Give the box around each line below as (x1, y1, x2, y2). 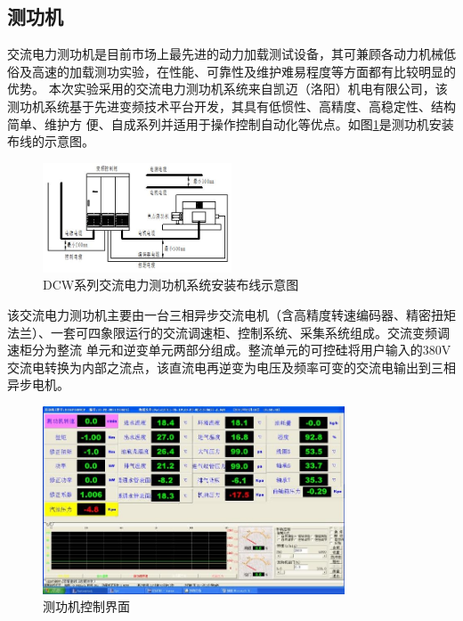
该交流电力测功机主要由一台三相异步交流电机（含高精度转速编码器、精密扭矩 (7, 305, 456, 323)
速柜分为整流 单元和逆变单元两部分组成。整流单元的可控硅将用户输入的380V (7, 340, 451, 359)
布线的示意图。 (7, 132, 94, 151)
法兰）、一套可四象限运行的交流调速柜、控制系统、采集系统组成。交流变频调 (7, 323, 450, 341)
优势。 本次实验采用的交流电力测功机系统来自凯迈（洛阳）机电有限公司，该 (7, 79, 448, 98)
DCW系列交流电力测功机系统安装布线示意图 (43, 275, 299, 294)
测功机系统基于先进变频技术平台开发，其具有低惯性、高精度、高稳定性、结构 (7, 96, 456, 115)
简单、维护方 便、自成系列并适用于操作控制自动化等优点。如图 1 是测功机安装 (7, 114, 454, 133)
